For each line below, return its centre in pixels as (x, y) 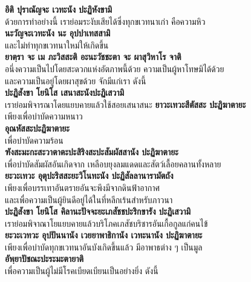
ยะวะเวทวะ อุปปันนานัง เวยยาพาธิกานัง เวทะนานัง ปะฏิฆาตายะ (104, 235)
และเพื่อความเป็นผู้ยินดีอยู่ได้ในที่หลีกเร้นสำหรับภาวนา (89, 199)
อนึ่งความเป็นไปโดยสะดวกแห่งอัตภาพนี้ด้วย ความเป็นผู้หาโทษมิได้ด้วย (115, 68)
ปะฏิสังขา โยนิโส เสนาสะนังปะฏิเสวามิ (65, 92)
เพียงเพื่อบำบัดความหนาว (44, 116)
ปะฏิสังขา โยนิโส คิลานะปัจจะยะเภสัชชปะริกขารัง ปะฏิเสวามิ (98, 211)
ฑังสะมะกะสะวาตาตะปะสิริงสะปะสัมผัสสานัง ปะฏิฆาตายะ (92, 152)
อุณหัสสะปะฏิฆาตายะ (37, 128)
